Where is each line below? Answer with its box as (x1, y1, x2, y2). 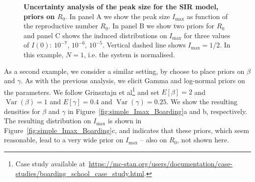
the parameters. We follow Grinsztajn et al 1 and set (4, 85, 159, 97)
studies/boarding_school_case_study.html (15, 168, 144, 178)
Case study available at (15, 158, 85, 168)
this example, (24, 49, 64, 59)
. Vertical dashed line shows (102, 40, 186, 50)
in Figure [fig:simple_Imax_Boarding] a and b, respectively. (68, 106, 248, 116)
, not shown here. (177, 135, 229, 145)
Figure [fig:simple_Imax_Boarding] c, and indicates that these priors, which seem (4, 125, 249, 135)
